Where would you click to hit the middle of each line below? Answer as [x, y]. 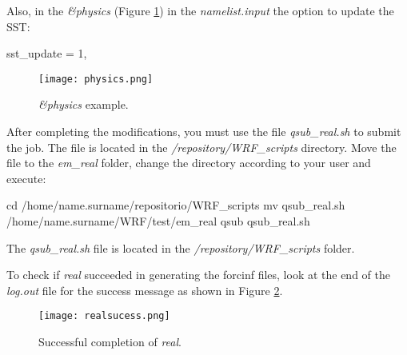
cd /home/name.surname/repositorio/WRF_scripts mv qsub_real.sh [176, 205]
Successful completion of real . [110, 342]
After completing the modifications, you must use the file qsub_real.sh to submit [204, 132]
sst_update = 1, [47, 53]
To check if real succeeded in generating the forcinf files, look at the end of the [198, 275]
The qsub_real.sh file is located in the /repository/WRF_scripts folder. [181, 247]
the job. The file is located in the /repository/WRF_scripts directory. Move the [202, 147]
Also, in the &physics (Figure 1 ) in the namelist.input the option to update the [200, 10]
